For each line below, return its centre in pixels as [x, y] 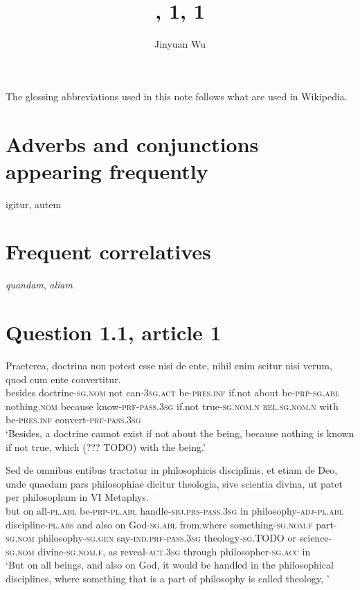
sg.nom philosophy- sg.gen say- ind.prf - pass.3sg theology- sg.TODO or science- [169, 538]
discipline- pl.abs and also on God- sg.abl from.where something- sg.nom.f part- [171, 524]
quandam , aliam [39, 285]
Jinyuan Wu [180, 44]
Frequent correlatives [108, 251]
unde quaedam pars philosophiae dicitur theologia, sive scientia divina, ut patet [174, 483]
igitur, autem [34, 204]
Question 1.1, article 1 [114, 332]
